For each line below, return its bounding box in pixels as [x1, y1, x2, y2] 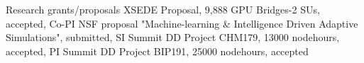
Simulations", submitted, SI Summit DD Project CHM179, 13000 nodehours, [6, 30, 340, 45]
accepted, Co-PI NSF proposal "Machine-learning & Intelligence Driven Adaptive [6, 16, 358, 30]
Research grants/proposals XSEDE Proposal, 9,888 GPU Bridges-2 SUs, [6, 2, 320, 16]
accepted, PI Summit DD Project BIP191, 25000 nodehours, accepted [6, 43, 309, 58]
